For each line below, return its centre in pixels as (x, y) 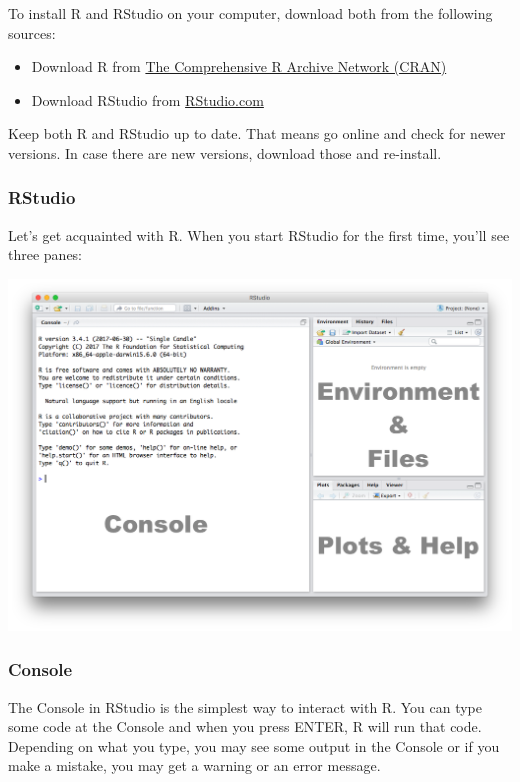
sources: (32, 32)
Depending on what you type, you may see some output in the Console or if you (254, 745)
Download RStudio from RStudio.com (147, 99)
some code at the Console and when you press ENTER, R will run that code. (245, 726)
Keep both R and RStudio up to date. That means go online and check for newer (257, 133)
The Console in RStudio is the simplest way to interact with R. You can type (245, 706)
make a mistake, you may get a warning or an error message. (194, 765)
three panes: (45, 254)
